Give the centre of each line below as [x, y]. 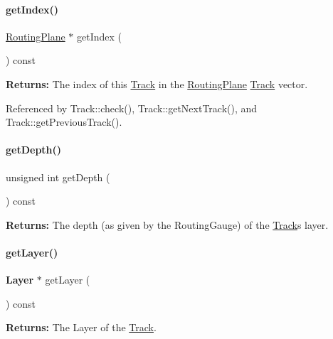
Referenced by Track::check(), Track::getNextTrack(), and [132, 108]
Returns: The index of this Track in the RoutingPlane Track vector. [157, 84]
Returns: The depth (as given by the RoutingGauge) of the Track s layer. [167, 224]
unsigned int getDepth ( [58, 177]
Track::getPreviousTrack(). [64, 122]
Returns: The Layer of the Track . [81, 327]
